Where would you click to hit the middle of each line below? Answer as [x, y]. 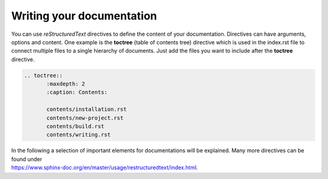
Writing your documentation [84, 16]
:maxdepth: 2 [66, 84]
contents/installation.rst [87, 110]
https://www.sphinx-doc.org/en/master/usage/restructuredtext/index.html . [105, 167]
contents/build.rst [75, 127]
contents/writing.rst [79, 135]
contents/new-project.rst [85, 118]
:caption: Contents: [77, 92]
